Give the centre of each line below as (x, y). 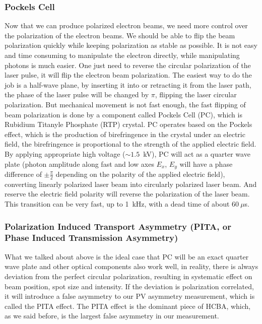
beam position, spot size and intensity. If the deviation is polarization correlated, (129, 286)
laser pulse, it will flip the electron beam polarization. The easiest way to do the (128, 75)
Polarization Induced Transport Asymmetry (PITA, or (118, 226)
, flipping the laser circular (196, 94)
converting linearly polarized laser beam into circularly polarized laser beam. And (131, 184)
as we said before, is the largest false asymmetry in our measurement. (112, 316)
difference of (23, 174)
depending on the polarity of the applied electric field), (140, 174)
